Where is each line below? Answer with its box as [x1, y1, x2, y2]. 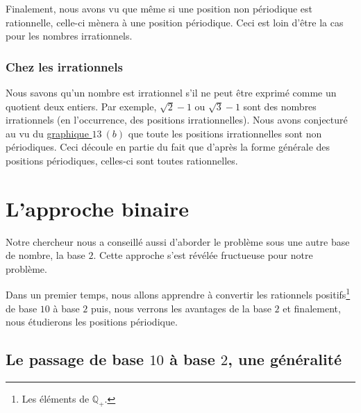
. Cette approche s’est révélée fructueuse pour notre [93, 248, 313, 262]
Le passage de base [6, 348, 144, 370]
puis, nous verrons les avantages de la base [91, 301, 271, 315]
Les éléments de [22, 391, 90, 406]
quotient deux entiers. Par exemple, [6, 99, 157, 113]
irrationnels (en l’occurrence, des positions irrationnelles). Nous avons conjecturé [6, 112, 348, 127]
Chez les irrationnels [6, 58, 123, 75]
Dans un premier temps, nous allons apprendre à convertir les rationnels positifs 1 [6, 285, 351, 302]
